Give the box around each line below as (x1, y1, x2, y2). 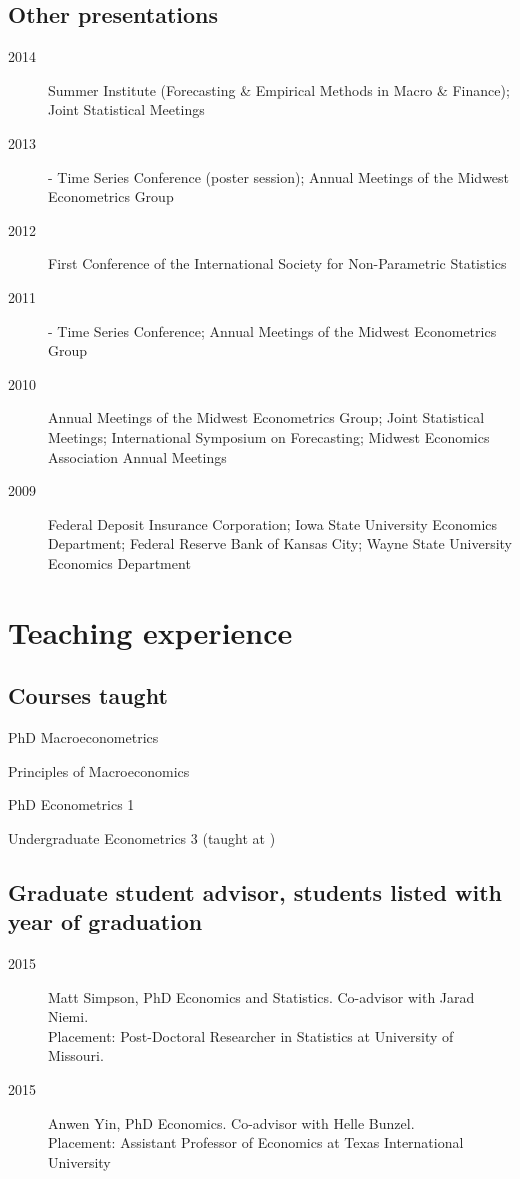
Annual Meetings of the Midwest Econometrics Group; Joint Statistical (48, 407, 485, 428)
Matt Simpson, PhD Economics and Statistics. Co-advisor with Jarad (48, 986, 475, 1007)
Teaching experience (8, 611, 293, 652)
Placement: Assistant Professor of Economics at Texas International (48, 1132, 464, 1153)
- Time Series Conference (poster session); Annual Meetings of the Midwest (48, 166, 510, 187)
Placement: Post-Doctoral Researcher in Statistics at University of (48, 1025, 454, 1046)
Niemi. (48, 1006, 89, 1027)
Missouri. (48, 1045, 104, 1066)
